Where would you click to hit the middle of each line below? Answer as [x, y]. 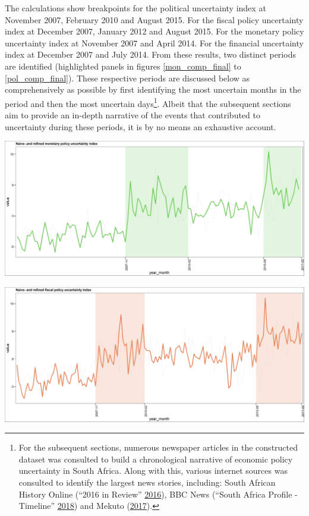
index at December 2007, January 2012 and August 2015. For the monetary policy [154, 31]
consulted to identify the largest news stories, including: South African [147, 482]
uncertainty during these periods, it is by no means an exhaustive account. [141, 126]
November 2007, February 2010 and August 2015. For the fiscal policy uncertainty [154, 19]
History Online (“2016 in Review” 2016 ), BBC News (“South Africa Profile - [158, 494]
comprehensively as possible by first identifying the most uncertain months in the [153, 89]
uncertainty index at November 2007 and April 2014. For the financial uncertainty [154, 43]
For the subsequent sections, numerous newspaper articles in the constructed [158, 447]
